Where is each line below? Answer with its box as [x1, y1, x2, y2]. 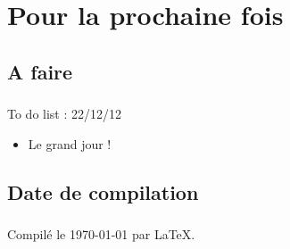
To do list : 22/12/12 [7, 104, 122, 123]
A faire [7, 57, 73, 85]
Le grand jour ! [28, 134, 112, 153]
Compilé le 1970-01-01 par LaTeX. [7, 224, 195, 243]
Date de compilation [7, 178, 199, 205]
